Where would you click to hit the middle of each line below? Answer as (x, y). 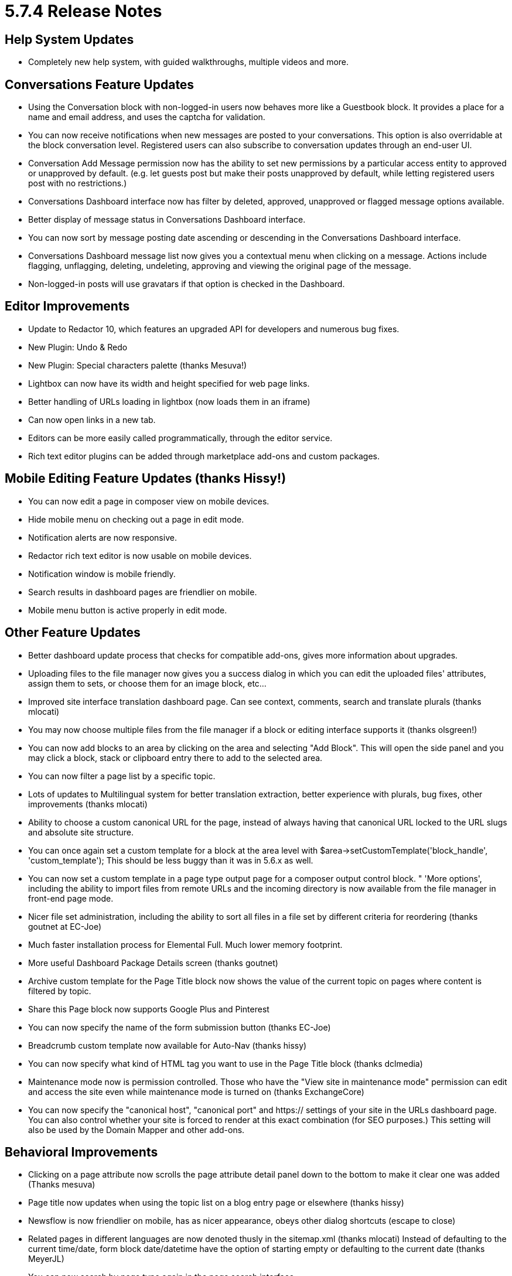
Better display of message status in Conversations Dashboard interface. (167, 220)
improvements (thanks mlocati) (88, 804)
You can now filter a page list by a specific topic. (122, 776)
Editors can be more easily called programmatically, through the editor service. (180, 438)
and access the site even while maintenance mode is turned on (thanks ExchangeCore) (196, 1091)
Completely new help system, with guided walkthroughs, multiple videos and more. (189, 62)
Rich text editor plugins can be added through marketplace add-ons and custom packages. (204, 456)
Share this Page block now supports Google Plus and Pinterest (149, 1009)
